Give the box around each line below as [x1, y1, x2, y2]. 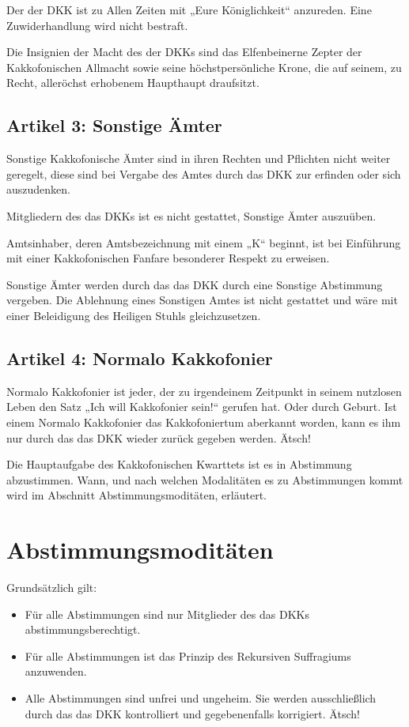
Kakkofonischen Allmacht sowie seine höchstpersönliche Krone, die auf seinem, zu [6, 58, 402, 75]
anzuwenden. [25, 663, 87, 680]
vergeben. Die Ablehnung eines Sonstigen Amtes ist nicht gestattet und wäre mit [6, 292, 398, 308]
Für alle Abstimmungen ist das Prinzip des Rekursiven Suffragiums [25, 647, 351, 664]
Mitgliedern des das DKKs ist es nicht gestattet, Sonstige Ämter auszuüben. [6, 207, 377, 224]
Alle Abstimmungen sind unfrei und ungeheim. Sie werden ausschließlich [25, 689, 377, 706]
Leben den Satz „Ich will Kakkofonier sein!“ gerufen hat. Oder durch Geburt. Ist [6, 398, 397, 415]
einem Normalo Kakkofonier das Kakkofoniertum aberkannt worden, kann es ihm [6, 413, 401, 430]
